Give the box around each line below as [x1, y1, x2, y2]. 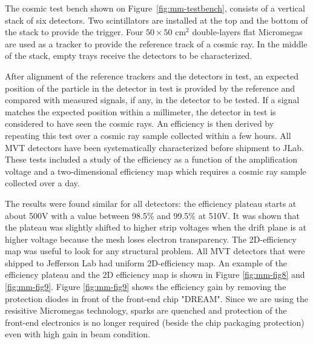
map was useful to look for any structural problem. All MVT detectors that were [5, 245, 305, 257]
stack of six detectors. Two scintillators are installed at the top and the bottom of [5, 13, 308, 26]
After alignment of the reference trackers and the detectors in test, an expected [5, 69, 298, 82]
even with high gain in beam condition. [5, 328, 150, 340]
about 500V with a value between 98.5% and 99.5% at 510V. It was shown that [5, 209, 300, 221]
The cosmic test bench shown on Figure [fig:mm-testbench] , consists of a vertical [5, 2, 305, 14]
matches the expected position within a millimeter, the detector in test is [5, 105, 276, 118]
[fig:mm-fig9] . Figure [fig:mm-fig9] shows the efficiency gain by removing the [5, 280, 286, 293]
